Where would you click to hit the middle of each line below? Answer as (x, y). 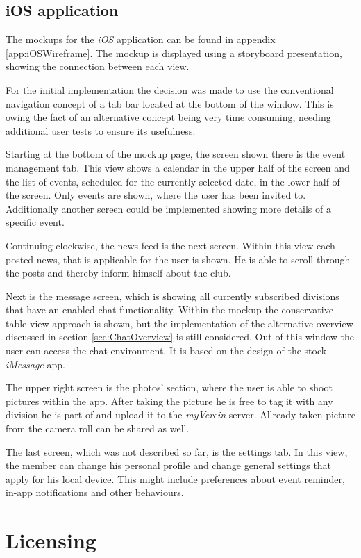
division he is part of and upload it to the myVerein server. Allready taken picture (180, 415)
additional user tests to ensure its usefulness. (101, 130)
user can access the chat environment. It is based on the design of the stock (166, 351)
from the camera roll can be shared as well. (98, 428)
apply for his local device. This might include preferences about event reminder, (175, 478)
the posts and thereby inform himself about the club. (118, 273)
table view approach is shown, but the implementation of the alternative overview (179, 323)
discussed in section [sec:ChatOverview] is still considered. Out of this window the (180, 337)
